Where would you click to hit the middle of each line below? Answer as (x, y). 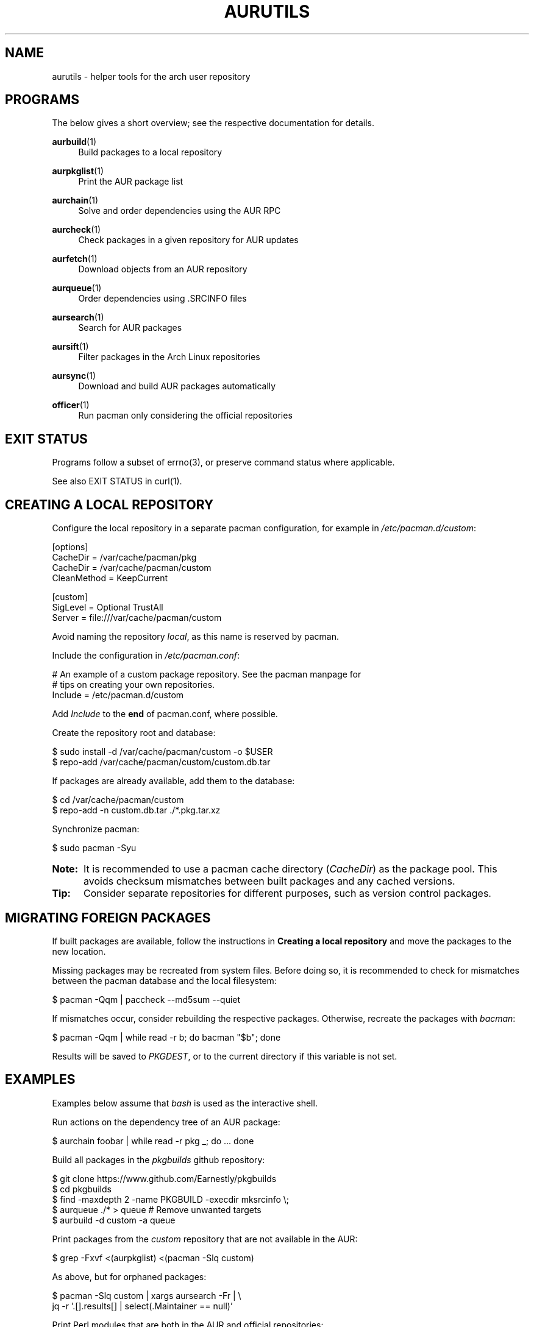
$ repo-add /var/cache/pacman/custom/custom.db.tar (161, 762)
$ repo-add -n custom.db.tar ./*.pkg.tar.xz (136, 810)
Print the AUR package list (131, 182)
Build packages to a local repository (150, 152)
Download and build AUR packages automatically (177, 386)
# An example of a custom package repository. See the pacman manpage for (207, 674)
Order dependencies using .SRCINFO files (162, 299)
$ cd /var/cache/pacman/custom (118, 800)
